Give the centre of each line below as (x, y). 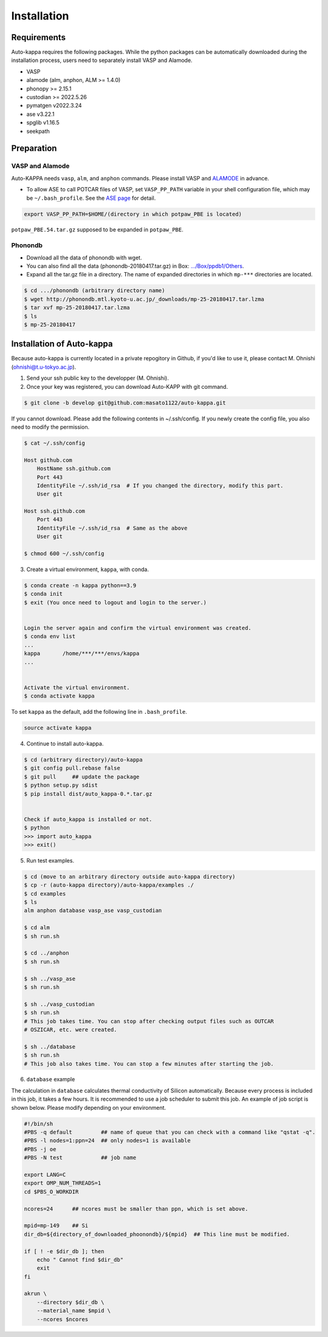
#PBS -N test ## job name (80, 1158)
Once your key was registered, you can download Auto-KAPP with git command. (127, 386)
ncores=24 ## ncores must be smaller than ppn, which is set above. (136, 1209)
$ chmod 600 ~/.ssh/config (64, 554)
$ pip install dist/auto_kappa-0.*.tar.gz (88, 794)
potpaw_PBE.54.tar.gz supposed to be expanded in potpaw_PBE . (97, 230)
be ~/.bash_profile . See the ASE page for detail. (91, 198)
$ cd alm (37, 928)
